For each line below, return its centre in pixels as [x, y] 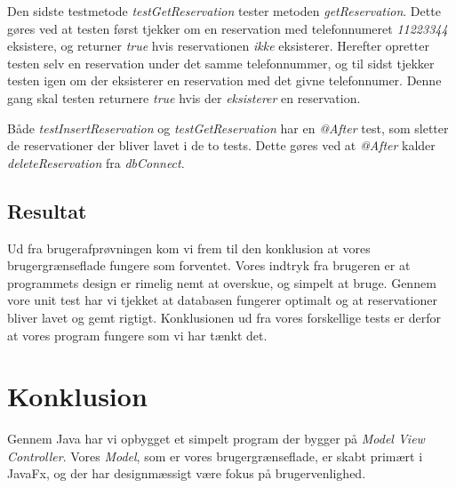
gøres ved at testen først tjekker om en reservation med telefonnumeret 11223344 [228, 28]
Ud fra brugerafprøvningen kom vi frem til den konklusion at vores [189, 248]
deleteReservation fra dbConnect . [96, 162]
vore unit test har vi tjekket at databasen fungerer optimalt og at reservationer [222, 300]
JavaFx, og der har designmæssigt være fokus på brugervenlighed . [187, 473]
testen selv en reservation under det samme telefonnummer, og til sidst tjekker [221, 63]
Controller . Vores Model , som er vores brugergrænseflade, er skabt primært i [215, 456]
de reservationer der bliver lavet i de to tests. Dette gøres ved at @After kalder [221, 145]
